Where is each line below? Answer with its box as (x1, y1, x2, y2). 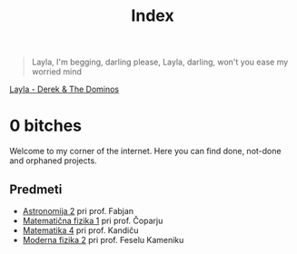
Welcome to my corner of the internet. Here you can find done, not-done (9, 146, 282, 157)
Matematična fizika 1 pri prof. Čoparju (22, 215, 163, 226)
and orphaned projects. (9, 155, 97, 166)
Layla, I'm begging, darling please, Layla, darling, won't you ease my (31, 56, 289, 68)
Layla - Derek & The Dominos (9, 83, 120, 95)
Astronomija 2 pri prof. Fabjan (22, 205, 134, 216)
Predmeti (9, 181, 63, 197)
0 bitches (9, 115, 82, 136)
